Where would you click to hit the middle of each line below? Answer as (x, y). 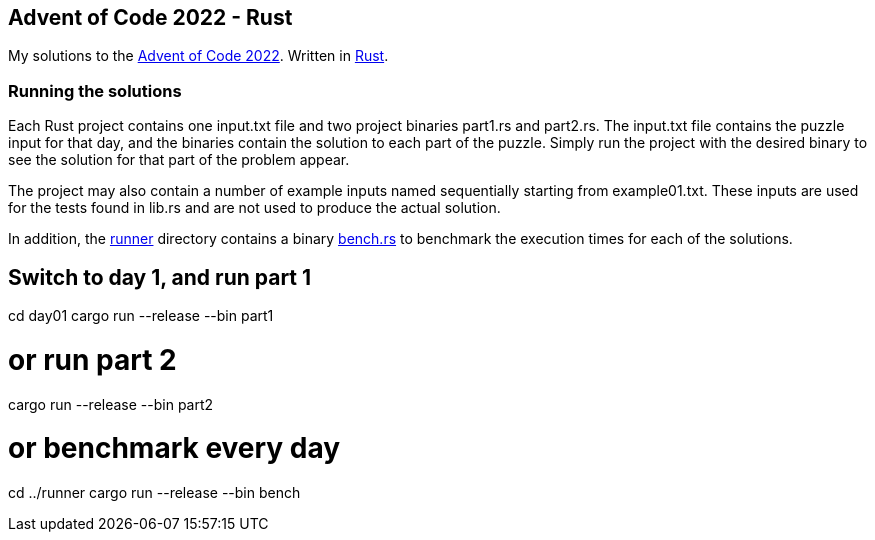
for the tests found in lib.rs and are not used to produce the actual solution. (254, 208)
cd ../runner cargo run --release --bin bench (154, 493)
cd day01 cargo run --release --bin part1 (141, 316)
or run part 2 (92, 359)
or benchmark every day (174, 448)
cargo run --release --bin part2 (111, 404)
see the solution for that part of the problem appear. (179, 160)
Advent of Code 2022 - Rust (150, 17)
